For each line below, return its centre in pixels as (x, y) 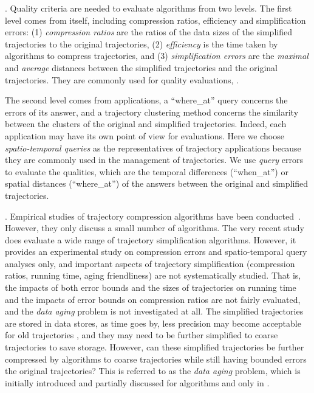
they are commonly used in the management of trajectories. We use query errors (154, 160)
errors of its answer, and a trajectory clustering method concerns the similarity (152, 112)
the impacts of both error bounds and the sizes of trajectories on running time (151, 287)
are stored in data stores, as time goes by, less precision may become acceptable (153, 323)
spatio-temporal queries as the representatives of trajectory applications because (153, 148)
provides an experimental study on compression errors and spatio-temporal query (156, 252)
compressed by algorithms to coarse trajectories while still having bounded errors (156, 359)
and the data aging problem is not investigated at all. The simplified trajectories (154, 311)
